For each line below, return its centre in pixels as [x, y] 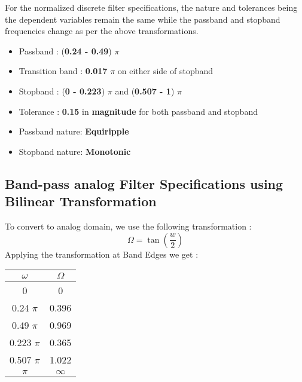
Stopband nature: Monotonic [75, 151]
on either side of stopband [165, 71]
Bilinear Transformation [81, 201]
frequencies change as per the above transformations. [102, 31]
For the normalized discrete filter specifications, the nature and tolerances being [151, 7]
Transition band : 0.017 [63, 71]
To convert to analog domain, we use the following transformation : [128, 226]
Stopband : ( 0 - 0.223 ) [62, 91]
